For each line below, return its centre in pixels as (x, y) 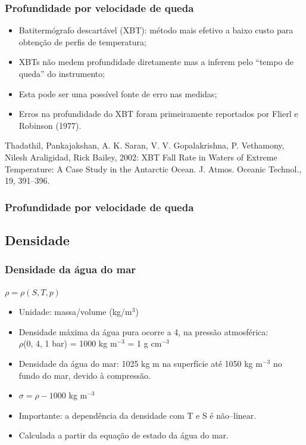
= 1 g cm (145, 343)
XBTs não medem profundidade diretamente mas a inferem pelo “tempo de (156, 62)
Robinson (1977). (50, 125)
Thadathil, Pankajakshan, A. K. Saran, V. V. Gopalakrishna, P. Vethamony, (145, 145)
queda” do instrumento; (62, 73)
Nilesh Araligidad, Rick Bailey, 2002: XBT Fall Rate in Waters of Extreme (141, 157)
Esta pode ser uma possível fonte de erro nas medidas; (118, 93)
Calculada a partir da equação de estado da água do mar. (124, 435)
